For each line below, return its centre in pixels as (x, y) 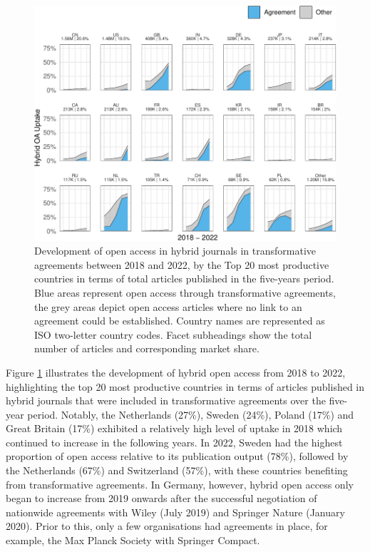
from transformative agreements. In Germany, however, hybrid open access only (180, 484)
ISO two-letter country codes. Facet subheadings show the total (173, 334)
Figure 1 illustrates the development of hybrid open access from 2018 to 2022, (176, 372)
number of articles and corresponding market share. (147, 348)
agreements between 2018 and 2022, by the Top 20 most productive (182, 264)
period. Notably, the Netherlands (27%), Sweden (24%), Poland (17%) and (191, 414)
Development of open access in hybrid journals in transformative (175, 251)
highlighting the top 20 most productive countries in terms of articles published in (185, 386)
